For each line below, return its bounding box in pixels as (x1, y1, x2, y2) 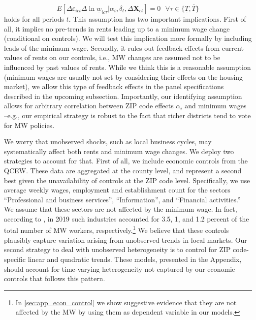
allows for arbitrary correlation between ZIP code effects (4, 100, 174, 111)
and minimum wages (185, 100, 247, 111)
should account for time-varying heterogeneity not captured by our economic (4, 263, 235, 274)
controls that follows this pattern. (4, 273, 105, 284)
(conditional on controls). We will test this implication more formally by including (4, 33, 252, 43)
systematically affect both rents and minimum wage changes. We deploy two (4, 146, 234, 156)
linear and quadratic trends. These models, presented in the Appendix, (28, 254, 242, 264)
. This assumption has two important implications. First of (68, 14, 246, 24)
